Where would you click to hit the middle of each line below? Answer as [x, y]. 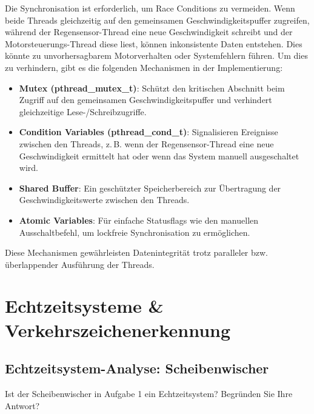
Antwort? [22, 405]
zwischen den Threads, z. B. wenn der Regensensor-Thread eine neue [146, 143]
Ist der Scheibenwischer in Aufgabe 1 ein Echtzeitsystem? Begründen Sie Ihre [149, 394]
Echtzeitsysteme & [84, 306]
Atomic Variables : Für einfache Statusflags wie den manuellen [139, 220]
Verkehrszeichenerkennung [118, 329]
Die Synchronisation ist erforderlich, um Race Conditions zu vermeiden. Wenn [150, 8]
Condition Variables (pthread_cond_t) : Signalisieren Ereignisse [149, 132]
